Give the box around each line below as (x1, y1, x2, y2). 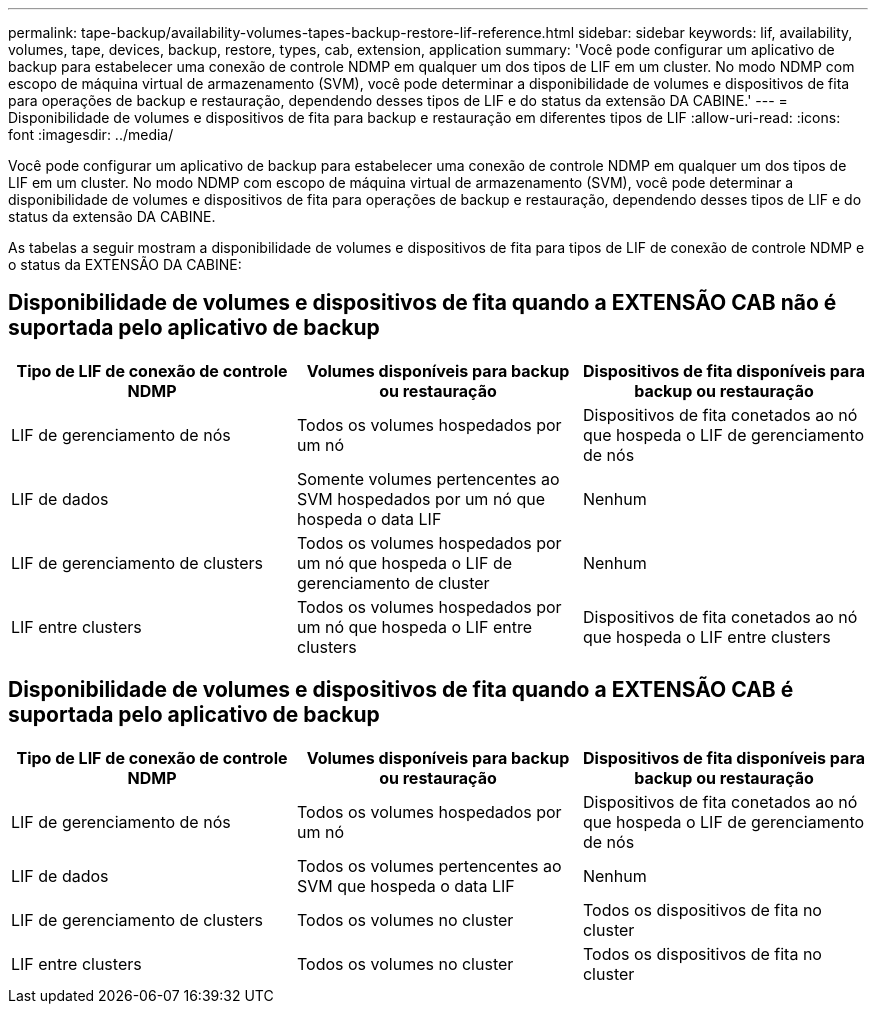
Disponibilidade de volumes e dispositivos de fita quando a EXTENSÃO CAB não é (8, 290, 837, 316)
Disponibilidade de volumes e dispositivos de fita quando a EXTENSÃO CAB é (8, 677, 794, 703)
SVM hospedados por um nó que (296, 488, 546, 509)
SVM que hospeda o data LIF (296, 875, 515, 896)
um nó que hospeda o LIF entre (296, 616, 532, 637)
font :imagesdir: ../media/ (8, 126, 174, 143)
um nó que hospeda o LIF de (296, 552, 513, 573)
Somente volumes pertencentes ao (296, 468, 560, 489)
